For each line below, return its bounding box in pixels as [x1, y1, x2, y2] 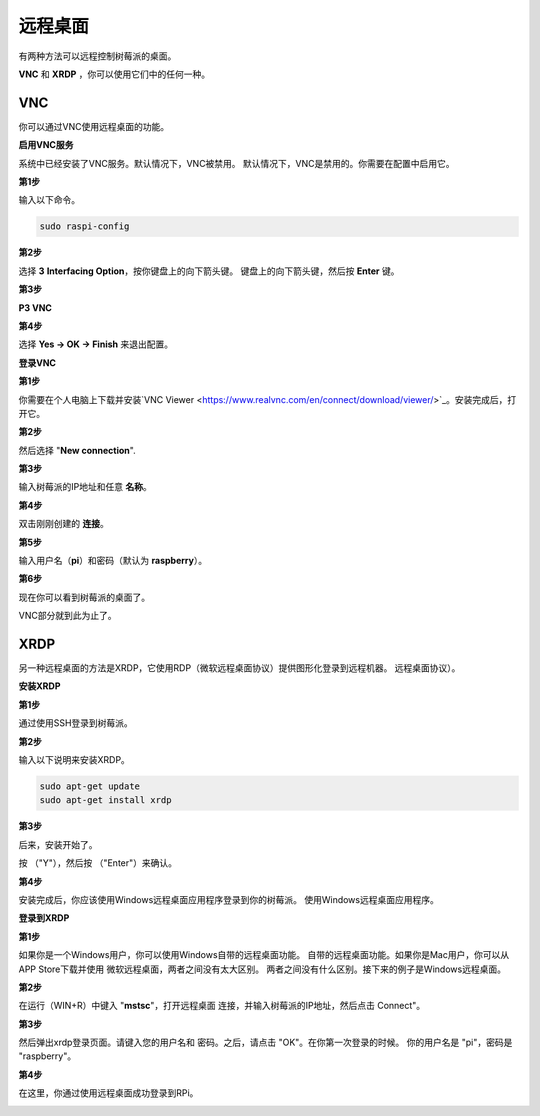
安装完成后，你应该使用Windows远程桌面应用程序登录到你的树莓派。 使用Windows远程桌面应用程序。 [18, 893, 439, 905]
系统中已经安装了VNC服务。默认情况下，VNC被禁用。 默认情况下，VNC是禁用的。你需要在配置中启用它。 [18, 157, 455, 169]
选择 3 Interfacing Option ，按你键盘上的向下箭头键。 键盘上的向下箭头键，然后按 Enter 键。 [18, 265, 400, 277]
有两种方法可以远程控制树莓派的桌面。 [18, 50, 177, 62]
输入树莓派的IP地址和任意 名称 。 [18, 481, 152, 493]
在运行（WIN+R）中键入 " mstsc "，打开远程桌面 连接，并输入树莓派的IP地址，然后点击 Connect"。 [18, 1000, 426, 1012]
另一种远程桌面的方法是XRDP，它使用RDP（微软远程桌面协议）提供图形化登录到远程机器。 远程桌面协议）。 [18, 662, 461, 674]
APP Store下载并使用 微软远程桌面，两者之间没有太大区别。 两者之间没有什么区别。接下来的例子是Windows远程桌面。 [18, 963, 507, 975]
